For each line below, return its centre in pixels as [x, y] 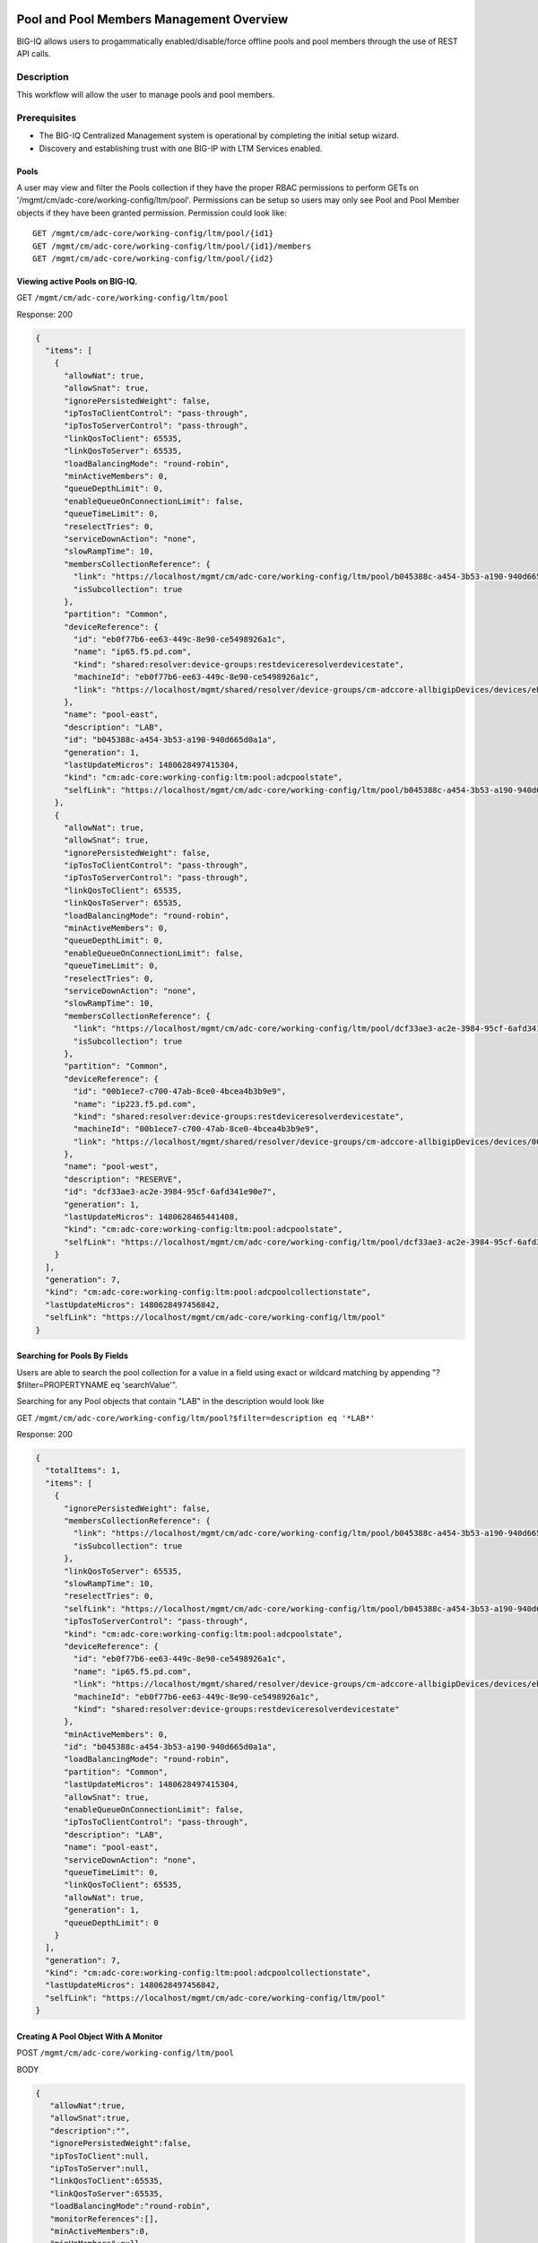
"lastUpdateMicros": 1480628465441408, [152, 1217]
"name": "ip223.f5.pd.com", [135, 1104]
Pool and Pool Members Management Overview [152, 19]
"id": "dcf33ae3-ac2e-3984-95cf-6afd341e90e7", [170, 1192]
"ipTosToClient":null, [100, 2156]
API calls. [34, 53]
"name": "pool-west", [111, 1167]
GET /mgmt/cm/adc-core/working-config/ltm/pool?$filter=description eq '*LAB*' [196, 1418]
